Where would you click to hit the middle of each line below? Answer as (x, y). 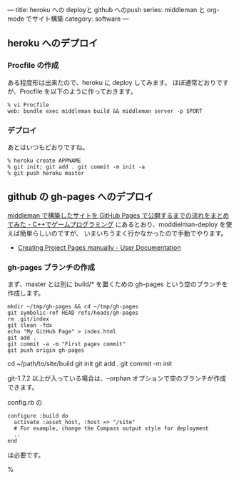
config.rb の (25, 403)
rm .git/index (29, 319)
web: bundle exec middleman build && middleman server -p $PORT (105, 111)
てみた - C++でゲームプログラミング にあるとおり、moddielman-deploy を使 (120, 224)
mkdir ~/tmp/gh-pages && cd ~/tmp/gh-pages (73, 307)
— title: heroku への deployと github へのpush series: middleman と (106, 10)
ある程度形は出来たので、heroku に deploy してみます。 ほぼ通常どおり (112, 82)
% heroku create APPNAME (44, 161)
